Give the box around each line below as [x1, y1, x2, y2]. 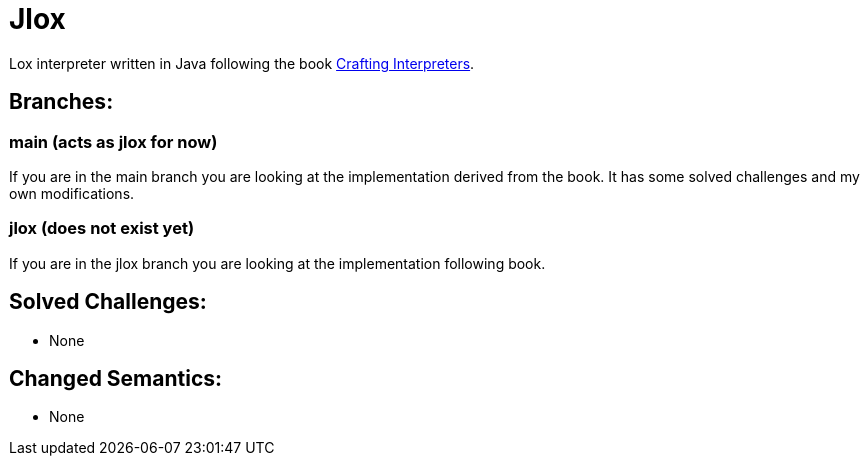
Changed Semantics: [9, 365, 223, 391]
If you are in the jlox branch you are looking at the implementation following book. [9, 254, 546, 272]
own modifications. [9, 184, 135, 202]
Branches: [9, 89, 114, 115]
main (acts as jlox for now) [9, 131, 218, 152]
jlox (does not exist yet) [9, 218, 195, 239]
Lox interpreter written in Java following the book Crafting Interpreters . [9, 54, 475, 72]
